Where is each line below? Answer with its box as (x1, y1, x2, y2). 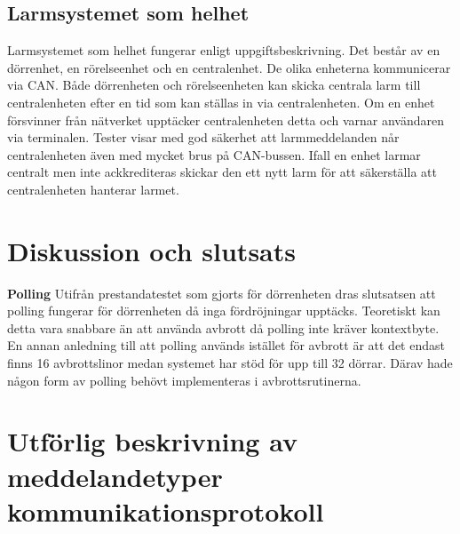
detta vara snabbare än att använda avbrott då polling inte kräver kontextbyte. (7, 318, 440, 337)
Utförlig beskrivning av (7, 423, 297, 459)
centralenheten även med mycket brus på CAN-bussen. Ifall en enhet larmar (7, 145, 421, 163)
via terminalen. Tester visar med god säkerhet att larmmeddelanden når (7, 128, 400, 147)
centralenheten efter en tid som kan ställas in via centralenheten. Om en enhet (7, 92, 435, 111)
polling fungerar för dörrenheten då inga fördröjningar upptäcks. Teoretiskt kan (7, 301, 440, 320)
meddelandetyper (7, 458, 223, 494)
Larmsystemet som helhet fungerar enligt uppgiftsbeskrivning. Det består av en (7, 41, 440, 60)
